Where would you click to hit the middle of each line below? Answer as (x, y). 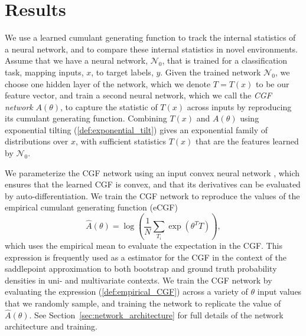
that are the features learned (247, 141)
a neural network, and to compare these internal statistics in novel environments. (152, 49)
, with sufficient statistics (121, 141)
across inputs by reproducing (239, 106)
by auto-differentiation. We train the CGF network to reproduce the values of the (152, 195)
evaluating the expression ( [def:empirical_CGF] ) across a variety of (126, 291)
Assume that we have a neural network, (76, 60)
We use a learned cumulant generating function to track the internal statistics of (150, 37)
